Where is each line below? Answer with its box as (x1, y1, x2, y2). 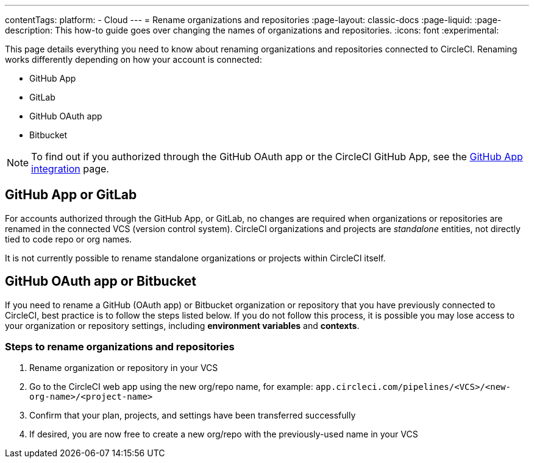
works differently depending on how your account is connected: (5, 54, 262, 65)
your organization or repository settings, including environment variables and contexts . (5, 320, 360, 331)
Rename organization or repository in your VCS (29, 362, 218, 373)
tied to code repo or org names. (5, 233, 132, 244)
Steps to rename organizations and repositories (5, 341, 235, 353)
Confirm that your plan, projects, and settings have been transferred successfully (29, 410, 356, 421)
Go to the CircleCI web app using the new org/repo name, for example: (29, 381, 313, 392)
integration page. (31, 163, 109, 175)
